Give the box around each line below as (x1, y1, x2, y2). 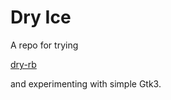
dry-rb (10, 58, 37, 70)
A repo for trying (10, 39, 79, 51)
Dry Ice (10, 6, 72, 29)
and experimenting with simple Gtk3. (10, 77, 162, 90)
